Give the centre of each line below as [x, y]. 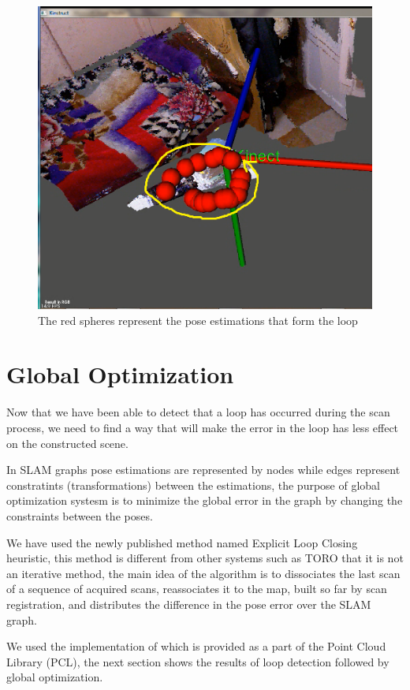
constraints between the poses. [80, 515]
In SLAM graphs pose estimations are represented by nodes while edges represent [203, 470]
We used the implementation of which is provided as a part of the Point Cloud [196, 646]
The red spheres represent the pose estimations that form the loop [198, 320]
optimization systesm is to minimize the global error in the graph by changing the [205, 500]
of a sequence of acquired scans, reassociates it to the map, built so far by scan [197, 589]
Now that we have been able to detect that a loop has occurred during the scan [198, 412]
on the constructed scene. [67, 443]
